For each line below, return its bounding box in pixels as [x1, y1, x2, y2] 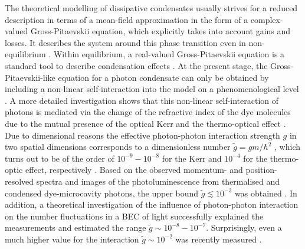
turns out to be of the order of [5, 152, 114, 164]
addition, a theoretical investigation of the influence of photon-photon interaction [5, 198, 299, 211]
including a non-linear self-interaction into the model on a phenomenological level [5, 83, 299, 95]
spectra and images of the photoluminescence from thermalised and [36, 175, 280, 187]
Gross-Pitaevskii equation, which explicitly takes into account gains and [30, 25, 291, 37]
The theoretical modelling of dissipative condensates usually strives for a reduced [5, 2, 298, 14]
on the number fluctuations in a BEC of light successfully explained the [5, 209, 264, 222]
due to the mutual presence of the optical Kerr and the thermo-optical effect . [5, 117, 286, 129]
